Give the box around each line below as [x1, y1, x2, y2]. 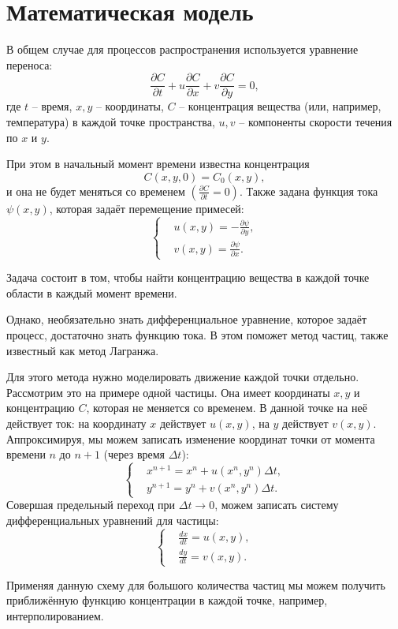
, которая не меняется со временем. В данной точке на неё [86, 399, 367, 416]
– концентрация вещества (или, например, [179, 98, 381, 114]
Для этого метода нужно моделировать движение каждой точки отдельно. [6, 369, 359, 385]
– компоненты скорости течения [239, 113, 392, 129]
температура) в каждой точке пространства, [6, 113, 215, 129]
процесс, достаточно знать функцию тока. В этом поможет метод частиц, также [6, 326, 389, 343]
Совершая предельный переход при [6, 496, 176, 513]
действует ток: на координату [6, 414, 147, 431]
